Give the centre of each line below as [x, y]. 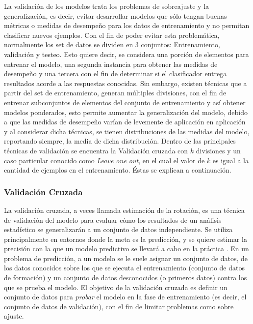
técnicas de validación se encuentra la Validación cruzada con [96, 150]
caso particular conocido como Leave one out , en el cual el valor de [104, 160]
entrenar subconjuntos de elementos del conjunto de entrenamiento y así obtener [125, 102]
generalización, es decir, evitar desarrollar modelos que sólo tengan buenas [115, 15]
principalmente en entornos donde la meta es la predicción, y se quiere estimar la [126, 239]
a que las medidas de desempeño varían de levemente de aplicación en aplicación [125, 122]
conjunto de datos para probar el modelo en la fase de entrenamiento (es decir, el [125, 297]
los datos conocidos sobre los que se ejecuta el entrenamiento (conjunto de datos [124, 268]
